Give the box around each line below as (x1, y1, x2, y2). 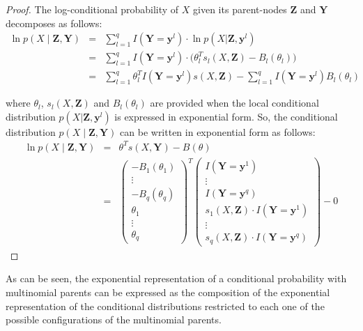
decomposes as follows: (6, 15, 102, 30)
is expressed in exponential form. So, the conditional (114, 109, 338, 123)
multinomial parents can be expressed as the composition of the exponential (6, 284, 330, 299)
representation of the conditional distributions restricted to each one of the (6, 298, 325, 313)
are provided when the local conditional (150, 95, 319, 110)
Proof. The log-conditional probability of (6, 2, 179, 16)
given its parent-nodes (193, 2, 287, 16)
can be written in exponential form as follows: (120, 124, 316, 139)
